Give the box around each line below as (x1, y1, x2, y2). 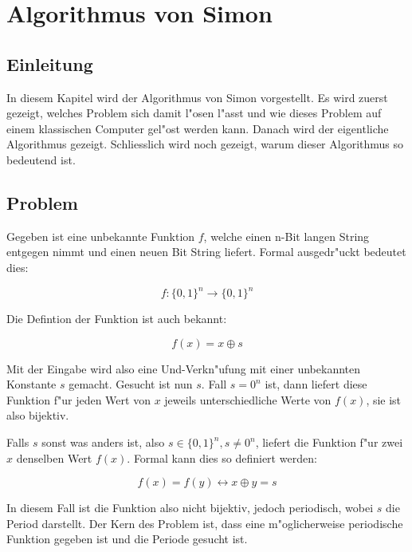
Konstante (6, 376, 57, 392)
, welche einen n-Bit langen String (203, 227, 370, 244)
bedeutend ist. (6, 151, 76, 168)
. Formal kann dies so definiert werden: (127, 449, 317, 466)
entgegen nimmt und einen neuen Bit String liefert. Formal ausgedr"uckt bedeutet (6, 243, 406, 260)
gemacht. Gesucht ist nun (69, 376, 193, 392)
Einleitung (6, 51, 93, 76)
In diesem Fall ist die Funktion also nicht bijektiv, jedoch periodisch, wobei (6, 499, 374, 516)
